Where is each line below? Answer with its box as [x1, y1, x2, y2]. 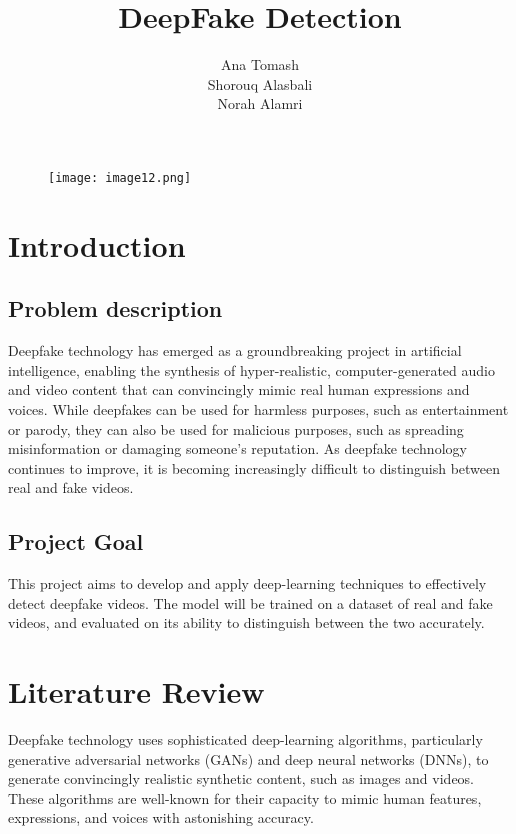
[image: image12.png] [48, 170, 192, 185]
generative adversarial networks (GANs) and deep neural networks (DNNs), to [8, 748, 489, 769]
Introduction [8, 224, 186, 265]
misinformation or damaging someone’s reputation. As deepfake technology [8, 438, 467, 459]
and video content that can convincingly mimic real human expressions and [8, 379, 470, 400]
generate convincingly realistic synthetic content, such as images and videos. [8, 768, 475, 789]
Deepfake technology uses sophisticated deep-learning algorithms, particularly [8, 729, 483, 749]
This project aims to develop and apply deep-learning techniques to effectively [8, 573, 487, 594]
